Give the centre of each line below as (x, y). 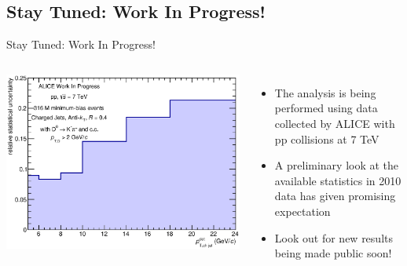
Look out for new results (334, 237)
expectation (302, 211)
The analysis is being (325, 92)
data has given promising (335, 196)
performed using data (326, 108)
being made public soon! (333, 253)
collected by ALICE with (335, 123)
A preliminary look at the (337, 165)
